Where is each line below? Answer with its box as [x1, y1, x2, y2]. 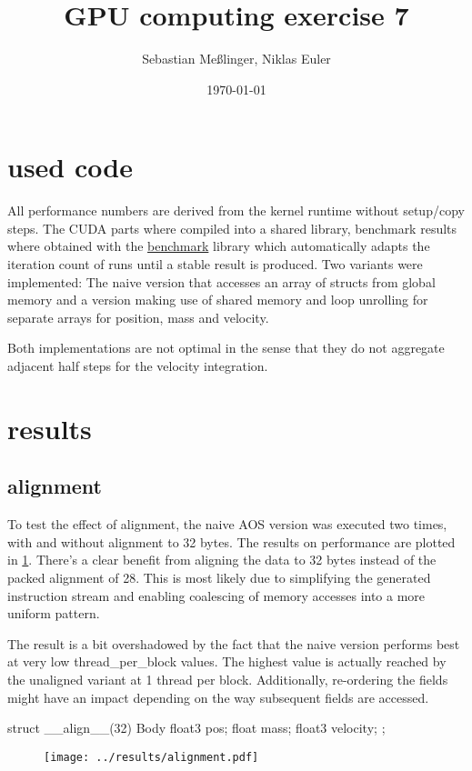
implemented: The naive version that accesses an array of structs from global [7, 272, 436, 291]
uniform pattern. [7, 604, 100, 623]
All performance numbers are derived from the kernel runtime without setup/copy [7, 201, 465, 220]
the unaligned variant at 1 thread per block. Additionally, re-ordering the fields [7, 669, 448, 688]
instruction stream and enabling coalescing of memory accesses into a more [7, 586, 426, 605]
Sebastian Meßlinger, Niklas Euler [142, 49, 331, 68]
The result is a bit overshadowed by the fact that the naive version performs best [7, 634, 460, 653]
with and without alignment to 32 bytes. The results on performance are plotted [7, 532, 456, 551]
